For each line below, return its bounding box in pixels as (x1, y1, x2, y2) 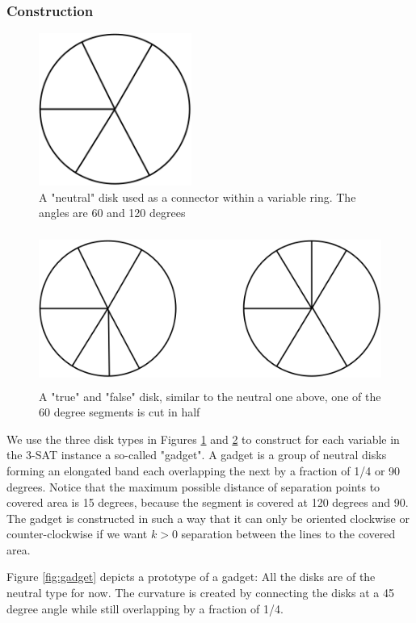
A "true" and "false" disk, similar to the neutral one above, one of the (39, 387, 381, 404)
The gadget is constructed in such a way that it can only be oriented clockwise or (6, 509, 410, 526)
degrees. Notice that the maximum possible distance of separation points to (6, 478, 380, 495)
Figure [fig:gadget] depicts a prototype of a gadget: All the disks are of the (6, 568, 376, 585)
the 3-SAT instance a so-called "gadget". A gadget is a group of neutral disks (6, 446, 387, 463)
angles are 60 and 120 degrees (39, 204, 186, 221)
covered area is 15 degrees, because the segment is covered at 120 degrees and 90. (6, 494, 409, 511)
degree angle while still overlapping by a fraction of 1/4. (6, 600, 284, 617)
